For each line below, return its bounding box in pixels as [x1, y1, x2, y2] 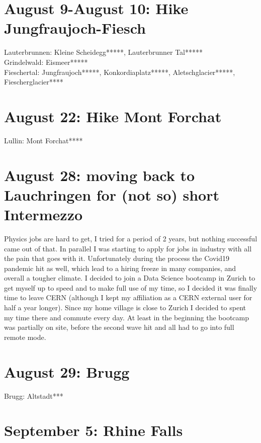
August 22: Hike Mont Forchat [4, 106, 222, 126]
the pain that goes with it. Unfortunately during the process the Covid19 [4, 253, 229, 263]
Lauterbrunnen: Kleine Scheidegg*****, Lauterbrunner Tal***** [4, 47, 203, 57]
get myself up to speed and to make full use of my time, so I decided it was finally [4, 282, 257, 293]
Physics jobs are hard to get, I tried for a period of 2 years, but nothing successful [4, 233, 257, 243]
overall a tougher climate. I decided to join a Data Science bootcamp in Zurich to [4, 273, 255, 283]
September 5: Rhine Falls [4, 420, 183, 440]
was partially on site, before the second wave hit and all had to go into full [4, 322, 234, 332]
